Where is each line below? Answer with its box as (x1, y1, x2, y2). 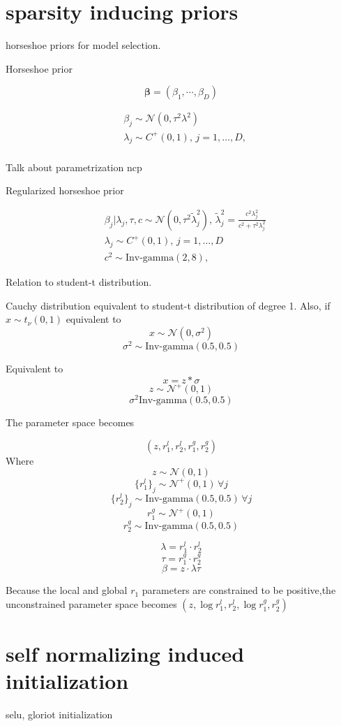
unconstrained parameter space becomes (6, 597, 177, 611)
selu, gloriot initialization (6, 707, 113, 722)
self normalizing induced (6, 639, 245, 668)
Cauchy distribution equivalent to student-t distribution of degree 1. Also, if (6, 298, 331, 312)
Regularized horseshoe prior (6, 183, 124, 198)
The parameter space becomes (6, 415, 135, 430)
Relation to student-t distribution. (6, 275, 152, 289)
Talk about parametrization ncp (6, 159, 142, 174)
